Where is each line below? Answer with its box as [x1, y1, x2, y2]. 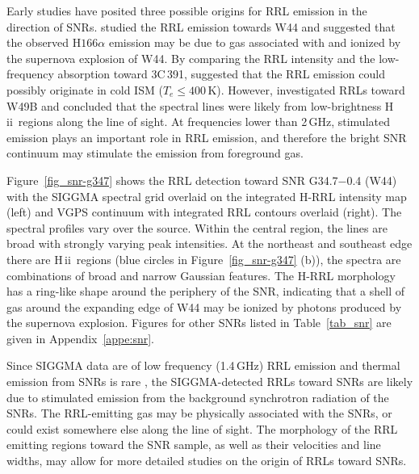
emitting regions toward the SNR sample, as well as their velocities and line [6, 436, 381, 453]
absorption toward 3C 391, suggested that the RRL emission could [57, 65, 385, 82]
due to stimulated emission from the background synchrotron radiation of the [6, 388, 389, 405]
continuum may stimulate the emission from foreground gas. [6, 145, 304, 161]
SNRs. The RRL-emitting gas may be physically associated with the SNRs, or [6, 405, 392, 422]
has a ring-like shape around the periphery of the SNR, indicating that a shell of [6, 283, 404, 300]
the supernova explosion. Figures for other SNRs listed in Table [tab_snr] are [6, 314, 392, 331]
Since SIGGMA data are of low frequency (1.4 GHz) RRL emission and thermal [6, 357, 400, 374]
